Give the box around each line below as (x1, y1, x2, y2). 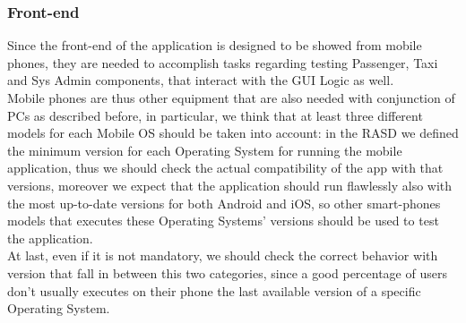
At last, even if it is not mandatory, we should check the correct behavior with (7, 246, 438, 265)
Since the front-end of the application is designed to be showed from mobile (7, 36, 422, 55)
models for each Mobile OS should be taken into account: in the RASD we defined (7, 123, 459, 142)
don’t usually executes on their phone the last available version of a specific (7, 281, 421, 300)
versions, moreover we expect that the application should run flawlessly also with (7, 175, 453, 194)
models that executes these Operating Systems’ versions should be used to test (7, 211, 439, 230)
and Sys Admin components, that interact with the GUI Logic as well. (7, 71, 394, 89)
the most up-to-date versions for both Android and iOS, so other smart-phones (7, 193, 441, 212)
